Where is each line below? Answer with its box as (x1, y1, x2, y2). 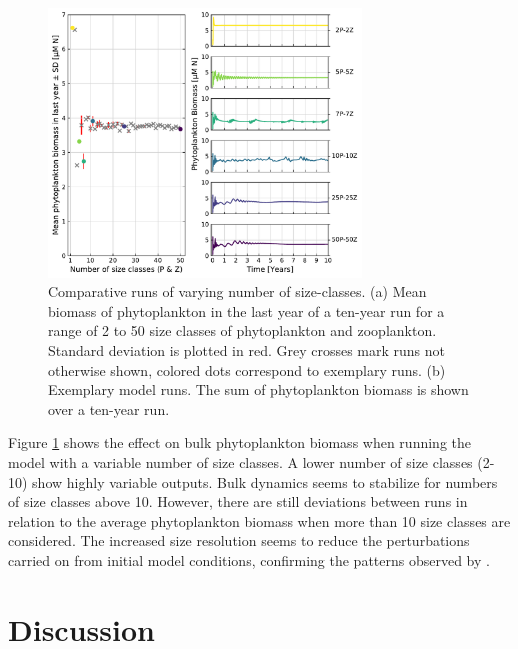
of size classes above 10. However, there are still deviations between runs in (8, 491, 468, 512)
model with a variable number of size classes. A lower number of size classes (8, 451, 473, 472)
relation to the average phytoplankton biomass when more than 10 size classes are (8, 510, 511, 531)
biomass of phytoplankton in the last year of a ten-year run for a (48, 300, 445, 321)
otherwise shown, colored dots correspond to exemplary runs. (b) (48, 359, 446, 380)
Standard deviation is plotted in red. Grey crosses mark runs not (48, 339, 446, 360)
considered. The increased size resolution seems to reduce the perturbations (8, 530, 470, 551)
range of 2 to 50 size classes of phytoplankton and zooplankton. (48, 320, 437, 341)
